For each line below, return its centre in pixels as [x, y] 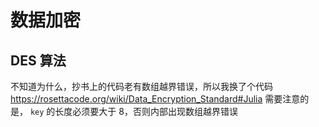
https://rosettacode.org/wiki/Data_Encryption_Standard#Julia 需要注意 [155, 99]
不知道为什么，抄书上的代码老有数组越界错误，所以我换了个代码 [141, 86]
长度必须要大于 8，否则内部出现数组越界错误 [146, 111]
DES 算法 [38, 60]
